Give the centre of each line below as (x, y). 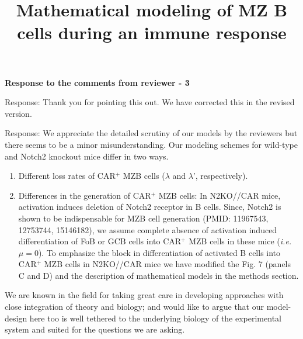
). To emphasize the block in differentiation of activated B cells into (159, 252)
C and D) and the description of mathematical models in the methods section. (159, 275)
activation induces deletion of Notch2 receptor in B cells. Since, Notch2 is (150, 207)
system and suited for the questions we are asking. (95, 329)
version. (18, 113)
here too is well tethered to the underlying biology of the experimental (155, 318)
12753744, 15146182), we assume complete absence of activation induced (148, 229)
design (16, 318)
